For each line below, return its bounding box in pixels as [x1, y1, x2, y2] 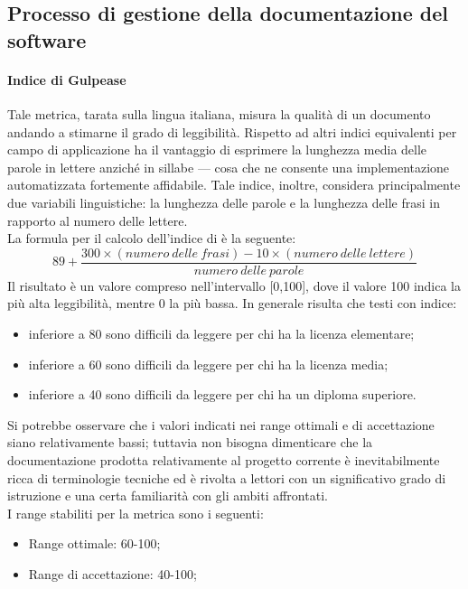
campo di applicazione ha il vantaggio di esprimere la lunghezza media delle [7, 140, 427, 159]
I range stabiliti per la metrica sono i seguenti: [7, 503, 264, 522]
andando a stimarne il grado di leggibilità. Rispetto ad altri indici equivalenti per [7, 122, 457, 141]
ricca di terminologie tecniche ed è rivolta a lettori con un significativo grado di [7, 468, 446, 487]
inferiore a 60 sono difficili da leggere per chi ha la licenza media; [28, 354, 388, 373]
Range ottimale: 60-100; [28, 534, 161, 553]
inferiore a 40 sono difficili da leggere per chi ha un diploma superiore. [28, 385, 417, 404]
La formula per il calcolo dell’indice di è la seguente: [7, 229, 296, 248]
